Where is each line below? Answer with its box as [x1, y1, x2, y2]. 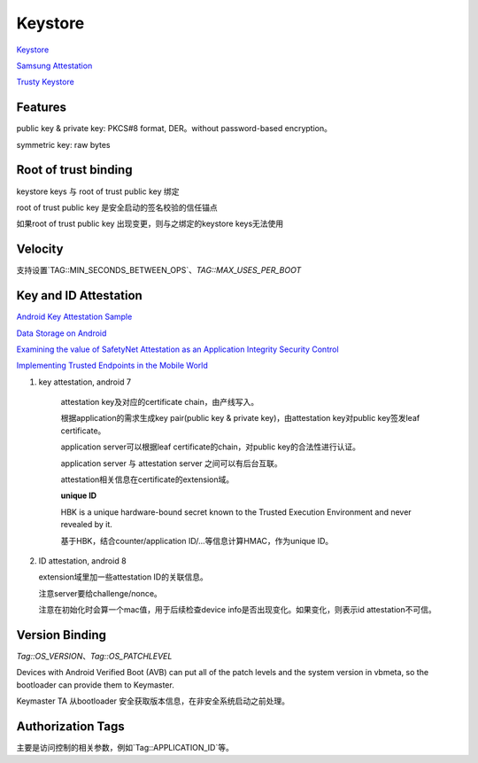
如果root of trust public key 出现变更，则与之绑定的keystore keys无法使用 [16, 218, 284, 230]
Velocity [16, 242, 64, 257]
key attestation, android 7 [38, 377, 132, 387]
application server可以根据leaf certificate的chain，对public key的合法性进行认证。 [60, 441, 360, 452]
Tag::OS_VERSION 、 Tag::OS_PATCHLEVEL [16, 651, 173, 662]
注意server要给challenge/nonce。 [38, 588, 163, 598]
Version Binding [16, 627, 106, 642]
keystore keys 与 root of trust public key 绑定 [16, 186, 180, 197]
